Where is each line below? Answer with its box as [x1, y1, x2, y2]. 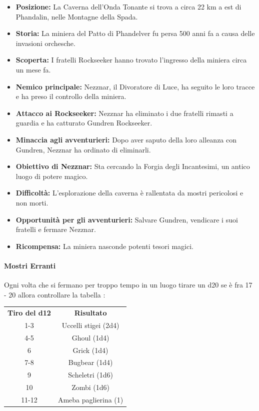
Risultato [74, 307, 107, 318]
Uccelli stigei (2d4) [61, 319, 119, 330]
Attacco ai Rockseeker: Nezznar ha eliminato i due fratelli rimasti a [15, 107, 233, 118]
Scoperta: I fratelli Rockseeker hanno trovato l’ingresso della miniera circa [15, 54, 247, 65]
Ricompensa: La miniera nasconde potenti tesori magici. [15, 240, 193, 251]
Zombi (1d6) [71, 382, 109, 392]
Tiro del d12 [7, 307, 51, 318]
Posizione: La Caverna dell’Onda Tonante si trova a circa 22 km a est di [15, 1, 241, 11]
